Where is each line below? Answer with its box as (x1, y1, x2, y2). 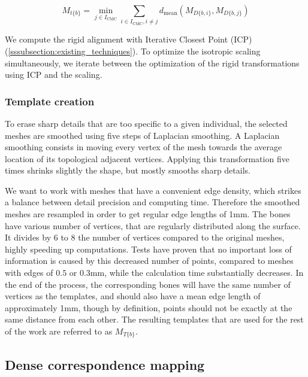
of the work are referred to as (5, 325, 113, 338)
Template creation (5, 93, 95, 108)
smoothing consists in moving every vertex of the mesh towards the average (5, 141, 282, 153)
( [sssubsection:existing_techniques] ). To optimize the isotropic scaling (5, 44, 261, 57)
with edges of (5, 266, 53, 279)
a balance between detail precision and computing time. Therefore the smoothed (5, 196, 300, 208)
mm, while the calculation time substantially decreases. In (90, 266, 304, 279)
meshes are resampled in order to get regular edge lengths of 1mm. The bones (5, 208, 291, 220)
